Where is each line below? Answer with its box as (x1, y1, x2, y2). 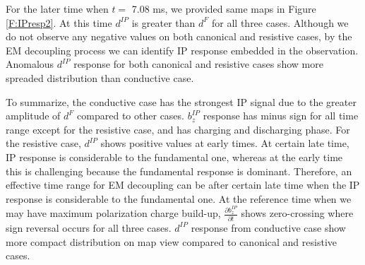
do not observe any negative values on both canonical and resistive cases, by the (6, 29, 352, 44)
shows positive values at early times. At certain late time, (100, 136, 349, 151)
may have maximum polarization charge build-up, (6, 206, 221, 220)
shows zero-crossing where (241, 206, 354, 220)
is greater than (131, 15, 196, 30)
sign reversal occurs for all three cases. (6, 220, 172, 235)
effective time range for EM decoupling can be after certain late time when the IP (6, 177, 360, 192)
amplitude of (6, 108, 61, 123)
